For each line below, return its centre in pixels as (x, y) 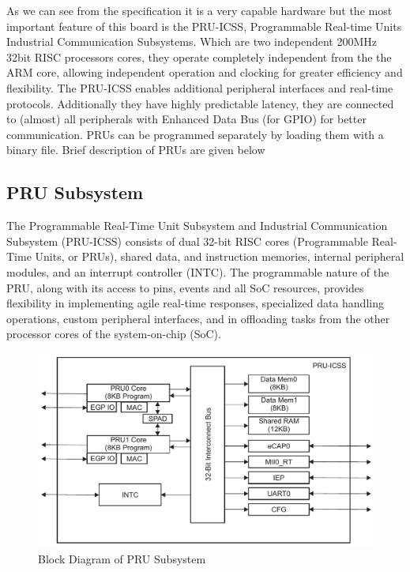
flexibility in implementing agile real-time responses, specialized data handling (195, 303)
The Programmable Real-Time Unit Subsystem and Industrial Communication (197, 226)
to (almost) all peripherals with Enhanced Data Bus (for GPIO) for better (186, 119)
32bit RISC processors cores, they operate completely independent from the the (199, 56)
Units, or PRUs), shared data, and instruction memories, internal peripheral (220, 256)
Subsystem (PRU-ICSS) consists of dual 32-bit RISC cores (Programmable (187, 241)
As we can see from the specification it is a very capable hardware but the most (199, 10)
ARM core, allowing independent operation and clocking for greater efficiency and (205, 72)
